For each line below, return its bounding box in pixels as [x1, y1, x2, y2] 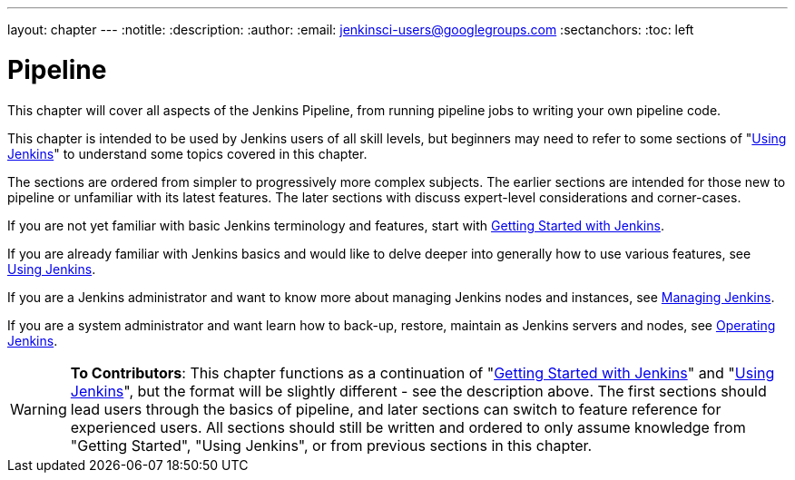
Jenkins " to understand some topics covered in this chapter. [7, 145, 368, 162]
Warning [10, 399, 67, 418]
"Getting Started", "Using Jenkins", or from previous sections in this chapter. [70, 436, 593, 455]
